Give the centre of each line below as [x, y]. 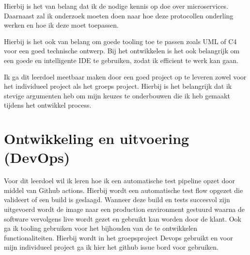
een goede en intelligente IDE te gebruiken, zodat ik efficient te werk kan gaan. [121, 60]
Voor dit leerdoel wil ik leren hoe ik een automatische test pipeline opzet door [120, 181]
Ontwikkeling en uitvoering [97, 138]
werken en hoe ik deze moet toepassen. [61, 25]
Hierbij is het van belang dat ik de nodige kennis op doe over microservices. [116, 6]
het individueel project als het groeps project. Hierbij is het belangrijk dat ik [118, 86]
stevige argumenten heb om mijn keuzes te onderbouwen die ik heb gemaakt [117, 95]
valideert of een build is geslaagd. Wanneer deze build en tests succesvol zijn [117, 199]
